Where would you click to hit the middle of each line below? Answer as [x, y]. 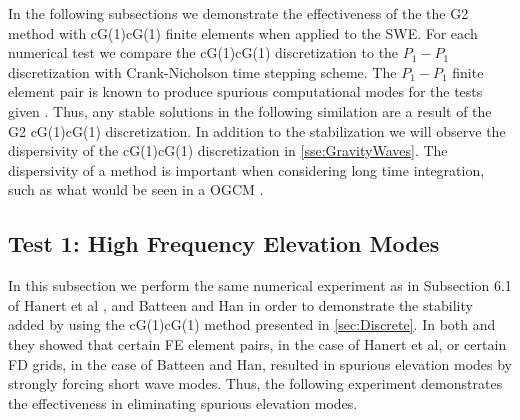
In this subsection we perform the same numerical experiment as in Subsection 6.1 [260, 285]
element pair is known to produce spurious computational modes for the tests [245, 91]
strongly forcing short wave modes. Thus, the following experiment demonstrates [255, 383]
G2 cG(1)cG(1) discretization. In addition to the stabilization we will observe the [257, 130]
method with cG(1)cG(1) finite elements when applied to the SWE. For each [243, 32]
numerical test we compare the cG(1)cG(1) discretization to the [203, 52]
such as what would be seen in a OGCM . [136, 189]
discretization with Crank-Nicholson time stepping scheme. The [202, 71]
